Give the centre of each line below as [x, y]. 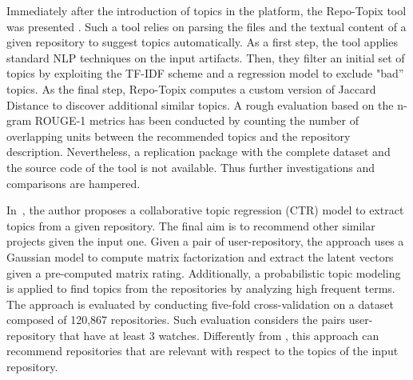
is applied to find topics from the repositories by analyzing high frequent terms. [201, 288]
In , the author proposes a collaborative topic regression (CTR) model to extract [205, 210]
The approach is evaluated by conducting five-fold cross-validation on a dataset [200, 304]
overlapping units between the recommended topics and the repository [179, 136]
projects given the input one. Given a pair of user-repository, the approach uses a [205, 241]
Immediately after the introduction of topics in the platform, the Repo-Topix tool [206, 10]
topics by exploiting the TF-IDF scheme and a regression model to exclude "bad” [205, 73]
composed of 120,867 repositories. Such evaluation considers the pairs [176, 320]
